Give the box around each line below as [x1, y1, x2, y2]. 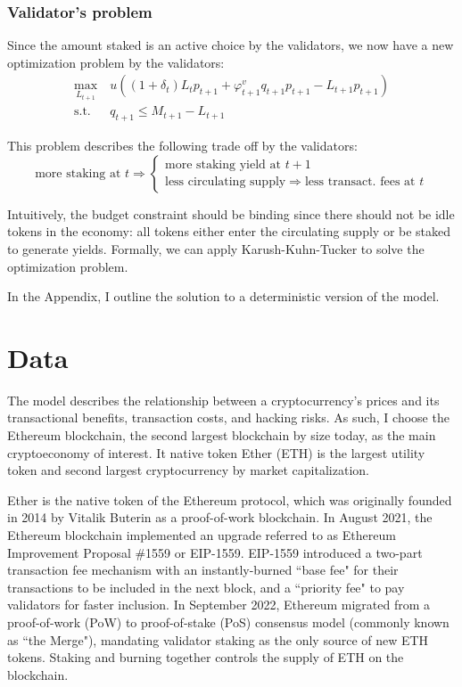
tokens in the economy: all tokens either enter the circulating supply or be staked [7, 222, 451, 241]
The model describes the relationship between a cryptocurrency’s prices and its [7, 390, 440, 409]
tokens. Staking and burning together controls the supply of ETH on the [7, 648, 404, 667]
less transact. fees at [304, 176, 416, 189]
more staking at [35, 167, 121, 180]
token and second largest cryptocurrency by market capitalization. [7, 461, 369, 479]
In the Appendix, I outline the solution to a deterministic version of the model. [7, 287, 440, 306]
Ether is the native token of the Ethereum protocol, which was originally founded [7, 490, 452, 509]
